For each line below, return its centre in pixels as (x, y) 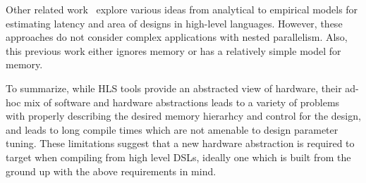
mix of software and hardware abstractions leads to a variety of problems (182, 102)
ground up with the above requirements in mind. (111, 171)
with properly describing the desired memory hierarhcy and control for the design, (183, 116)
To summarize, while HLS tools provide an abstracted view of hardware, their (174, 88)
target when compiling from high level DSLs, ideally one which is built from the (178, 157)
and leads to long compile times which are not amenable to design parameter (172, 129)
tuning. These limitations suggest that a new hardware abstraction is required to (180, 143)
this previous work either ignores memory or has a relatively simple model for (173, 50)
